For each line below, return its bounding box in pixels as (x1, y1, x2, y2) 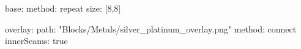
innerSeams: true (5, 34, 68, 47)
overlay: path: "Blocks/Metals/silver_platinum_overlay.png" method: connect (5, 22, 297, 35)
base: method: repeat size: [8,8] (5, 2, 121, 14)
